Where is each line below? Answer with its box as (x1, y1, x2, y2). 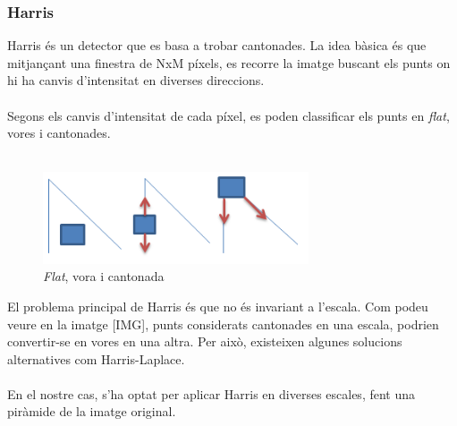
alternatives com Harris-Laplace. (7, 349, 185, 368)
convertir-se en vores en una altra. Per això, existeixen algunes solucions (7, 332, 402, 351)
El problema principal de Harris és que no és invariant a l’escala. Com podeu (7, 296, 428, 315)
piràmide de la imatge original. (7, 402, 176, 421)
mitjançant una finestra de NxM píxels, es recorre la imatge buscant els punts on (7, 53, 451, 72)
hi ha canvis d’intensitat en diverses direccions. (7, 71, 265, 89)
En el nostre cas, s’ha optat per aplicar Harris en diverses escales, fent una (7, 384, 416, 403)
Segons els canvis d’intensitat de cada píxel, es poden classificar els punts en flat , (7, 106, 450, 124)
